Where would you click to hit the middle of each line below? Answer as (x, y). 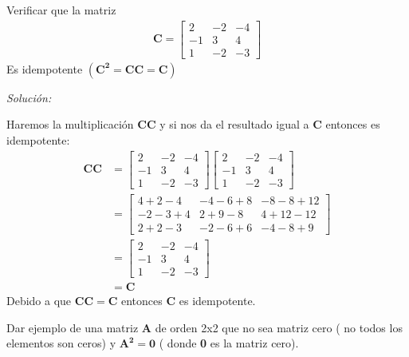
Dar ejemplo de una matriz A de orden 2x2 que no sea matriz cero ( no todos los (204, 327)
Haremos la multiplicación (70, 124)
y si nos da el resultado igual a (234, 124)
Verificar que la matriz (61, 10)
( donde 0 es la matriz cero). (229, 343)
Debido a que (39, 300)
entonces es (353, 124)
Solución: (29, 97)
